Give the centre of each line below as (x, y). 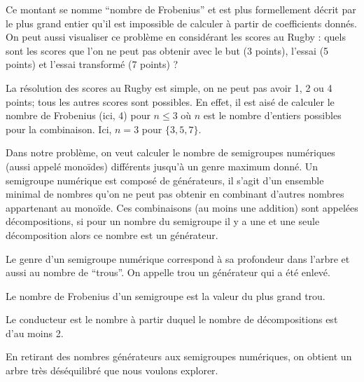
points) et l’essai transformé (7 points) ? (92, 64)
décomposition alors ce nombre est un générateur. (112, 234)
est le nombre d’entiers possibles (272, 115)
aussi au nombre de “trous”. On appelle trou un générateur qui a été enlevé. (168, 272)
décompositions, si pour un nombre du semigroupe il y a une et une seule (163, 221)
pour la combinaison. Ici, (59, 129)
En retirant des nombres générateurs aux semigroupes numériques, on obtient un (179, 356)
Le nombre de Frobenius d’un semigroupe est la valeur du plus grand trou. (166, 295)
